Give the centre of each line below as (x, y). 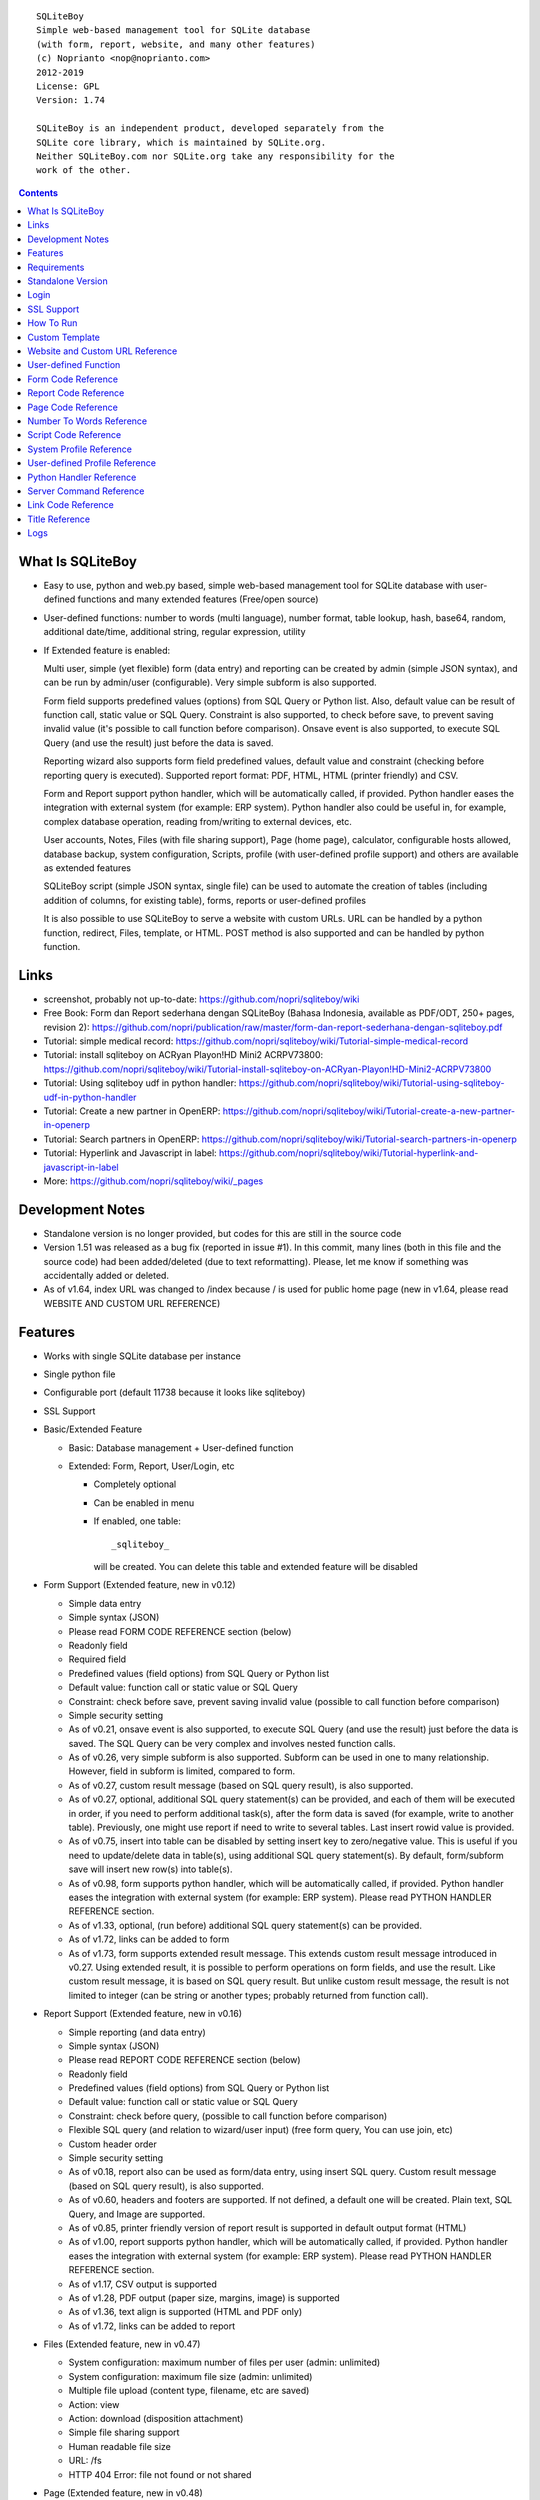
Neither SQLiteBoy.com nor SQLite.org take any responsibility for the (215, 156)
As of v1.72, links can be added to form (149, 1939)
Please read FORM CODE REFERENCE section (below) (180, 1631)
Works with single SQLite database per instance (142, 1356)
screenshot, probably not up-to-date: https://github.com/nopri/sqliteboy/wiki (201, 999)
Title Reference (59, 519)
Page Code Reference (73, 407)
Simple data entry (105, 1603)
